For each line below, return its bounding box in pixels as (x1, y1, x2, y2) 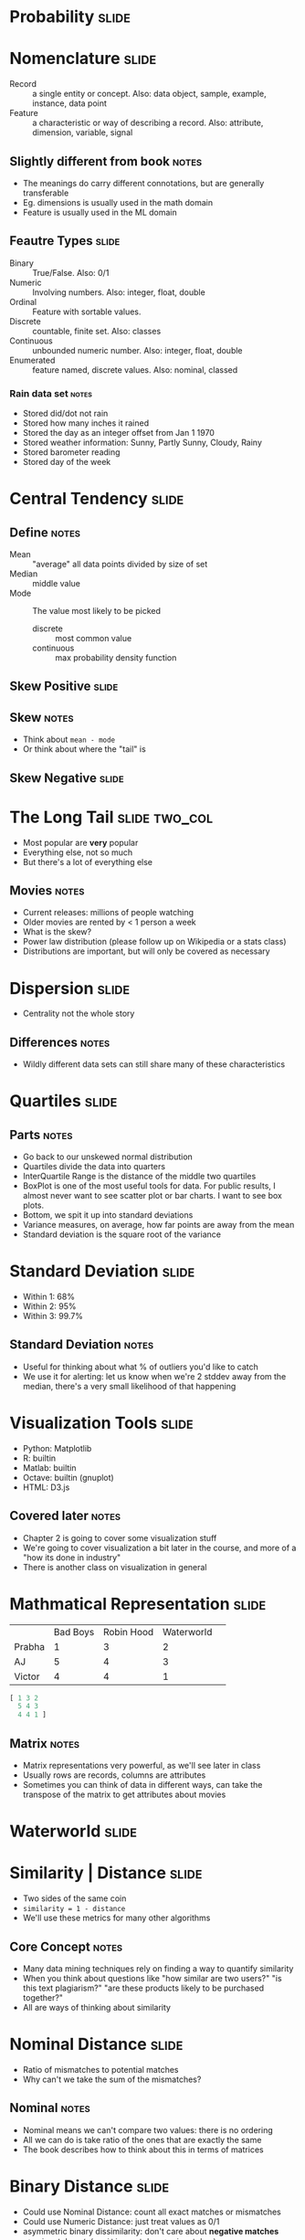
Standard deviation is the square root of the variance (22, 1229, 222, 1240)
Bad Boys (53, 1625, 95, 1638)
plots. (22, 1199, 45, 1211)
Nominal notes (9, 2100, 91, 2116)
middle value (32, 578, 80, 589)
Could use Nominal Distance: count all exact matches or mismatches (22, 2206, 281, 2217)
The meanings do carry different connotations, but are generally (22, 177, 265, 188)
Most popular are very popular (22, 837, 139, 848)
